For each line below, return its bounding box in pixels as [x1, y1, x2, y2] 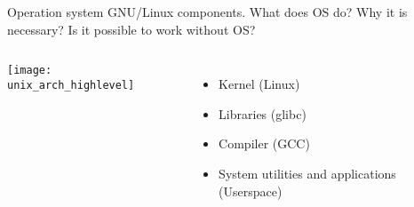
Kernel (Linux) [219, 75, 300, 93]
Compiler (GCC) [219, 134, 310, 153]
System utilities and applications [219, 163, 396, 182]
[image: [7, 64, 52, 77]
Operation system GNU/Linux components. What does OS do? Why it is [7, 3, 408, 20]
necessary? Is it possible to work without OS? [7, 20, 256, 38]
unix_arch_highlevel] [7, 78, 135, 92]
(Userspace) [219, 181, 283, 200]
